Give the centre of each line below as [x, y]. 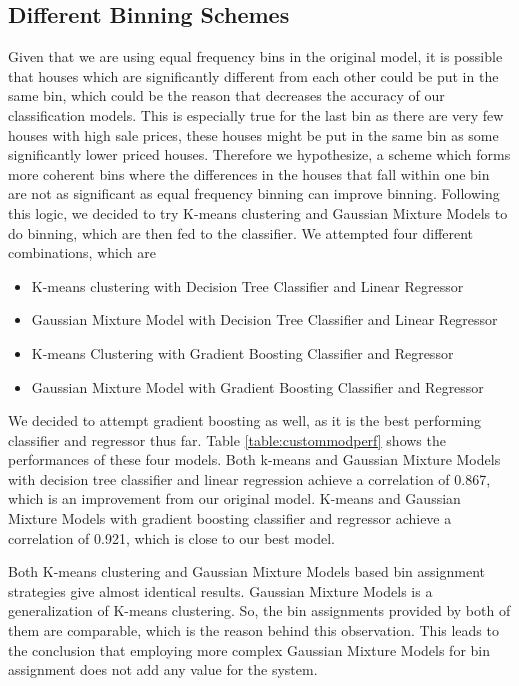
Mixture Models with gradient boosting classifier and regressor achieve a [230, 518]
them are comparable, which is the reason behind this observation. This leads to [253, 630]
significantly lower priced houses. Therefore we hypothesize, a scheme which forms [259, 154]
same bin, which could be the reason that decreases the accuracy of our [226, 95]
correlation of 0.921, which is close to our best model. [171, 537]
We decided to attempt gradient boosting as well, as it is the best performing [244, 420]
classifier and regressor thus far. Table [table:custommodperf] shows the [227, 439]
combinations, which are [82, 252]
